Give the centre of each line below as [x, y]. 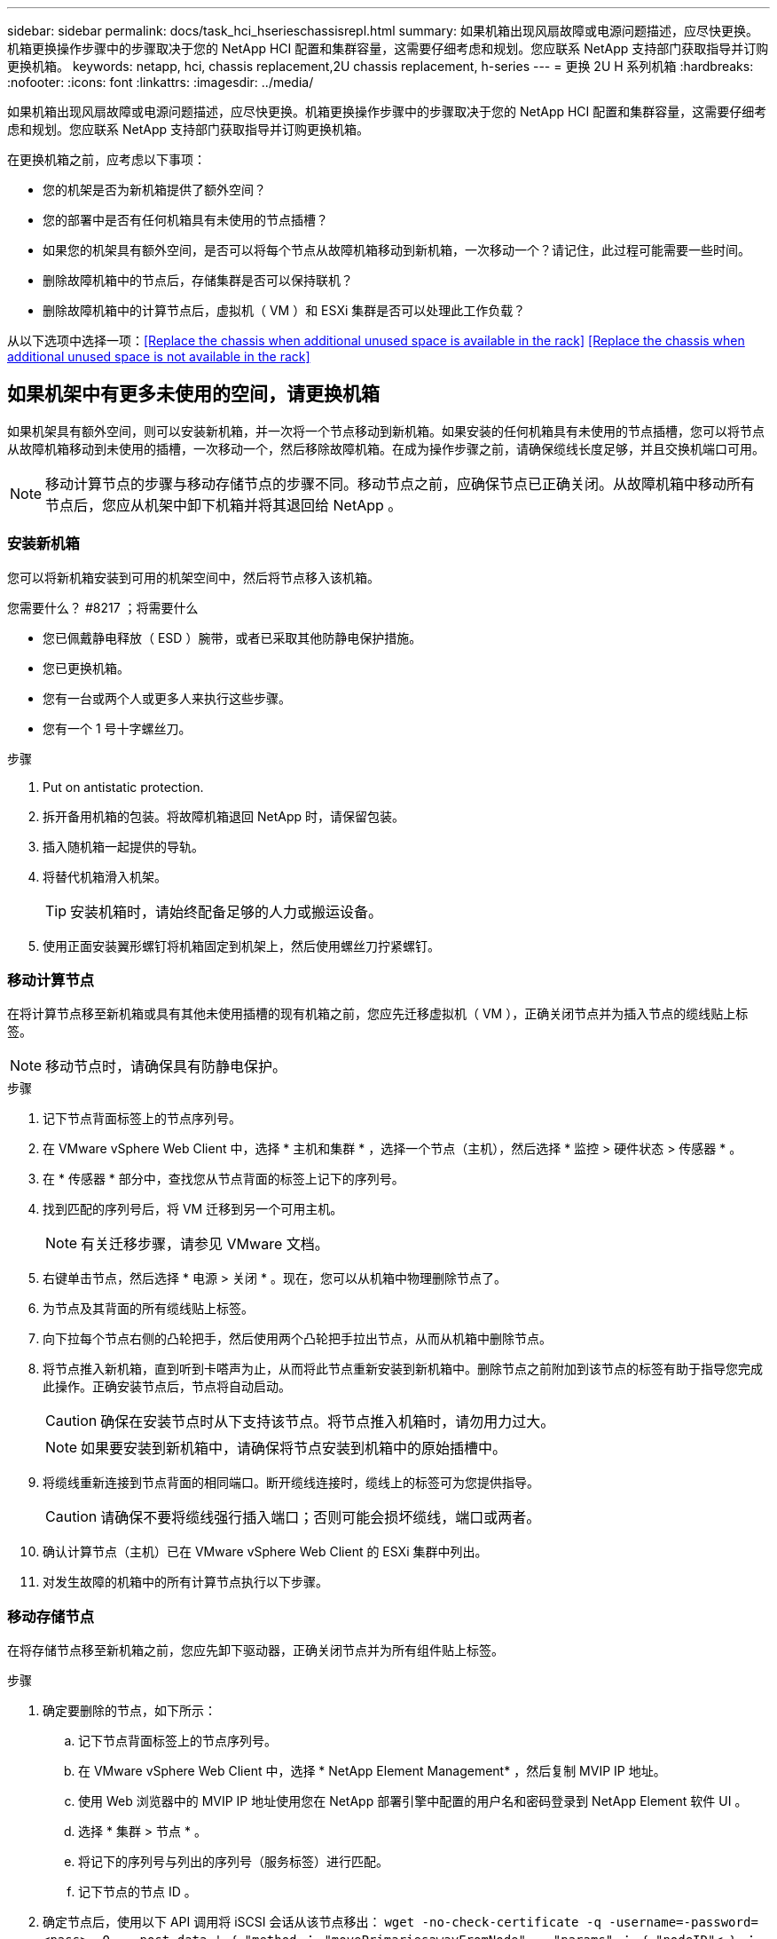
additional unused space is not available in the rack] [159, 356]
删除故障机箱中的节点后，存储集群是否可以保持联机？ [198, 280]
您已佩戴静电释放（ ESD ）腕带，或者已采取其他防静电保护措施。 [232, 637]
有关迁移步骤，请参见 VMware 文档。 [205, 1244]
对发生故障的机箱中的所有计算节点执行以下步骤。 [185, 1582]
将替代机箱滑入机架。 [105, 876]
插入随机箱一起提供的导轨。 [123, 846]
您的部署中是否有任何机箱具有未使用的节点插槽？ [185, 220]
